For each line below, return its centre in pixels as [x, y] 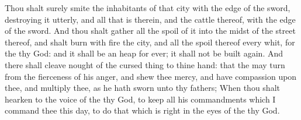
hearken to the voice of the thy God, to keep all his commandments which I [140, 99]
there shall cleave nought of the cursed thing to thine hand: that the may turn [145, 64]
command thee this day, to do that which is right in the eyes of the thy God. [142, 110]
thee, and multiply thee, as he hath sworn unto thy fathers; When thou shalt [142, 88]
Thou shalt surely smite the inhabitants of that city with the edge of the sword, [148, 8]
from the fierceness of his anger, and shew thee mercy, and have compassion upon [151, 76]
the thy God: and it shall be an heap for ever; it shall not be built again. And [144, 53]
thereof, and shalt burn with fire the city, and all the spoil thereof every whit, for [150, 42]
